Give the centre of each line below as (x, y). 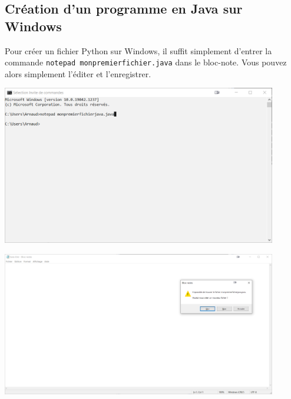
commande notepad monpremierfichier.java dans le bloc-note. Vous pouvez (146, 62)
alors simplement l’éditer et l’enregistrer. (78, 73)
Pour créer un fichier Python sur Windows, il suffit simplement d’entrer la (138, 50)
